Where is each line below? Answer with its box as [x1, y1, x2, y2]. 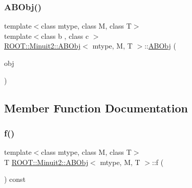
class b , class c [41, 30, 89, 41]
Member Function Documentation [4, 100, 188, 115]
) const [4, 174, 26, 184]
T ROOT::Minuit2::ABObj [4, 156, 89, 167]
